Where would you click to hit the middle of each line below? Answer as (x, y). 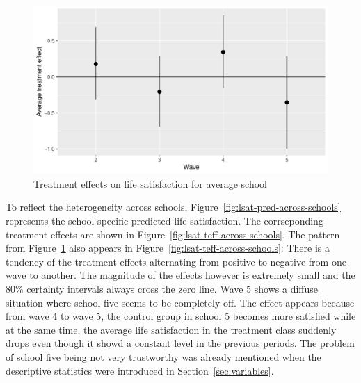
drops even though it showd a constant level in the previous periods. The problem (180, 343)
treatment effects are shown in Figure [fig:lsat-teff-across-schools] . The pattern (173, 234)
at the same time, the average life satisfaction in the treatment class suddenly (171, 329)
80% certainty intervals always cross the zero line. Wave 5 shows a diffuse (162, 288)
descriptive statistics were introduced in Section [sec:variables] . (140, 370)
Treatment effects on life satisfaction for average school (150, 183)
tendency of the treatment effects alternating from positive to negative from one (176, 261)
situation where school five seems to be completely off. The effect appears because (180, 302)
